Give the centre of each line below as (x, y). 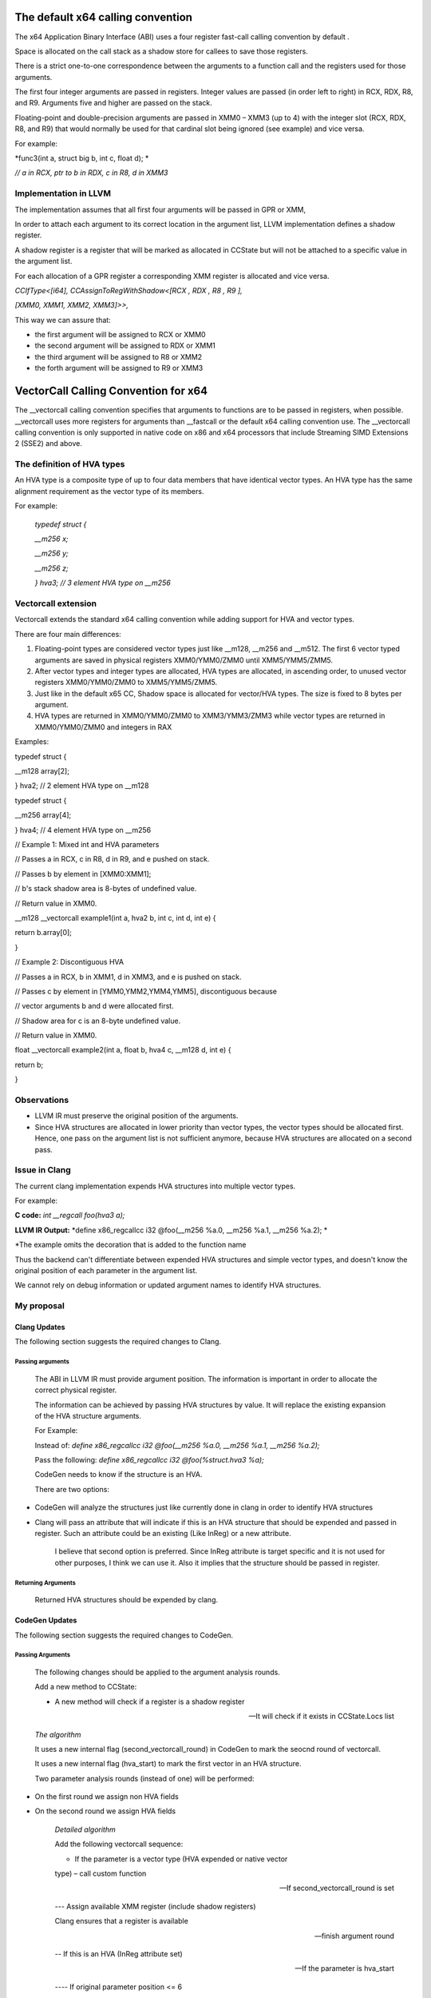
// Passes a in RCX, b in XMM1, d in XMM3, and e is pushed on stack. (128, 977)
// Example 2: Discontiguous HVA (69, 962)
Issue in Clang (43, 1170)
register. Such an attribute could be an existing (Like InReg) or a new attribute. (163, 1534)
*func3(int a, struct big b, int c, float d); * (82, 158)
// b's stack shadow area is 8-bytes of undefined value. (106, 889)
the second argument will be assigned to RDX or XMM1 (125, 346)
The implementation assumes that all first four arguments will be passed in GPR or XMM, (160, 209)
